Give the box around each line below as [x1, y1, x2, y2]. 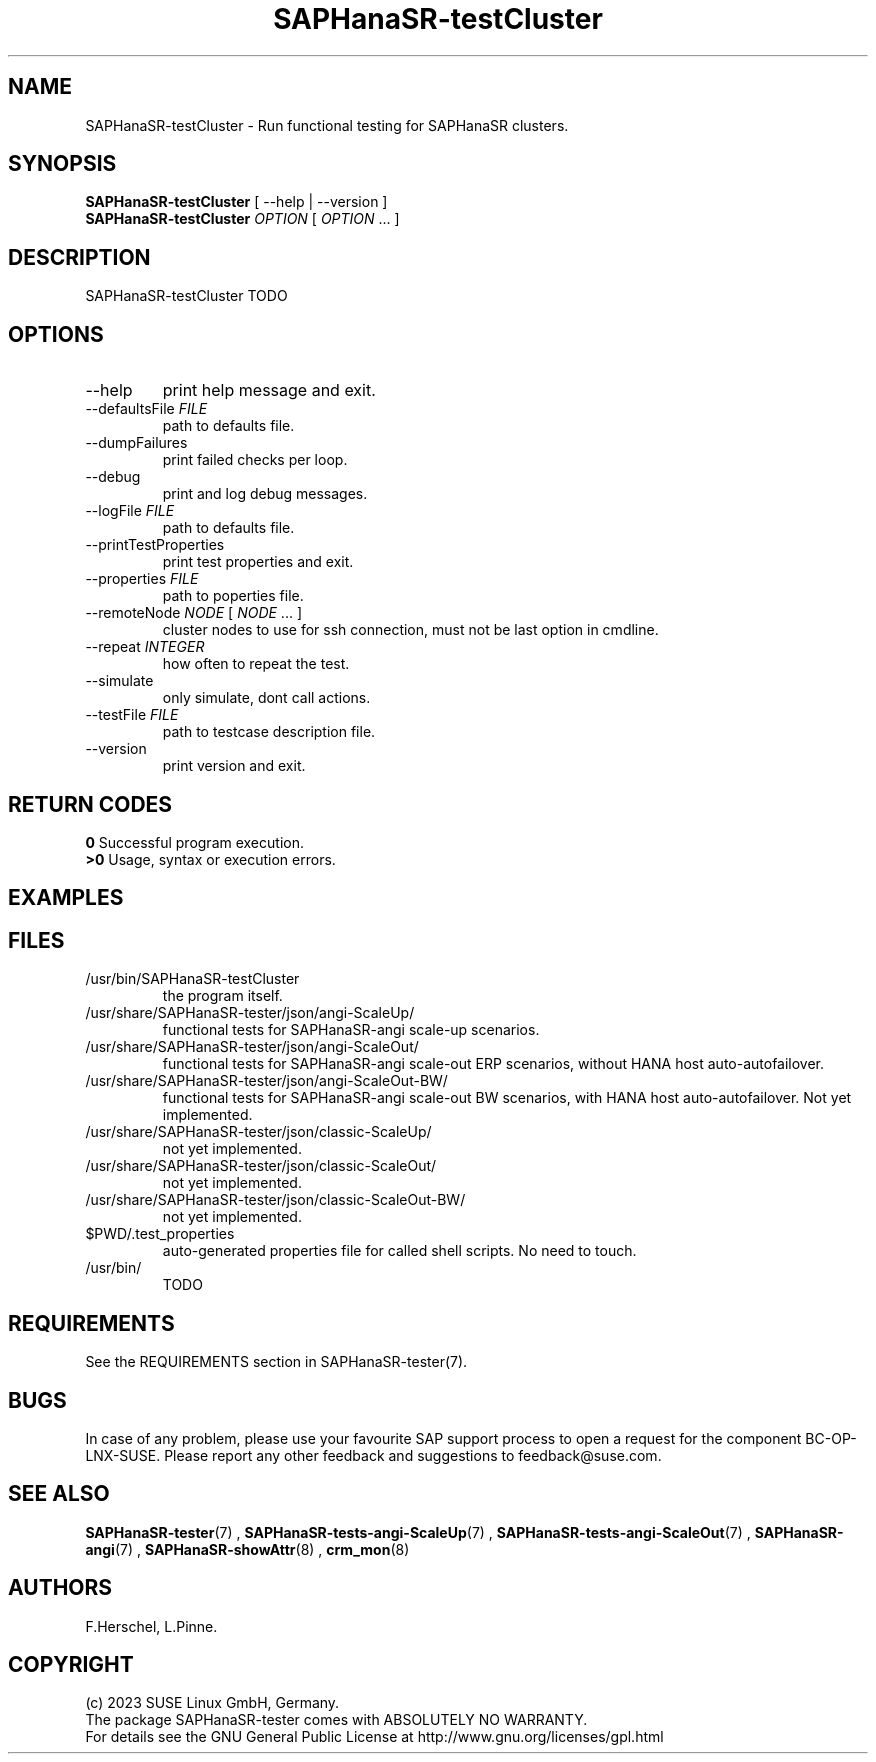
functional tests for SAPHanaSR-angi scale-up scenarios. [162, 1021, 540, 1039]
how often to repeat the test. [162, 655, 350, 673]
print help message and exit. [162, 380, 376, 401]
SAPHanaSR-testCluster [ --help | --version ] [85, 193, 388, 211]
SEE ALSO [8, 1481, 110, 1507]
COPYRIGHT [8, 1652, 134, 1678]
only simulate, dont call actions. [162, 689, 371, 707]
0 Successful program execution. [85, 833, 304, 851]
